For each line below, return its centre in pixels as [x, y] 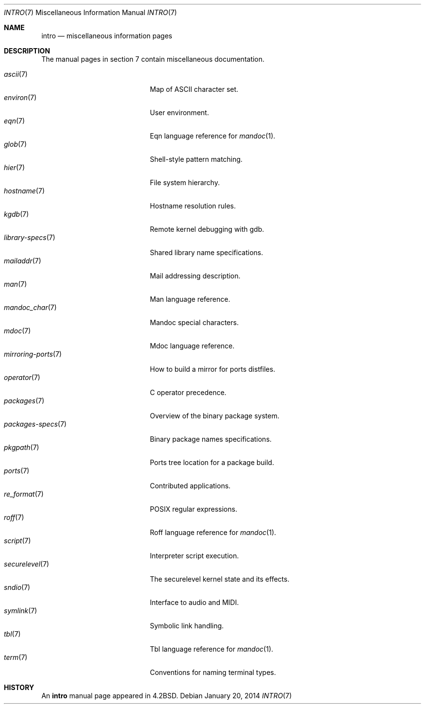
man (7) [16, 284]
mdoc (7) [17, 331]
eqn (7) [15, 121]
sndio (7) [17, 587]
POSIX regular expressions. [194, 509]
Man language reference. [190, 299]
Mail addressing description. [195, 276]
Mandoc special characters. [194, 322]
